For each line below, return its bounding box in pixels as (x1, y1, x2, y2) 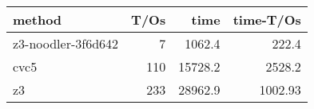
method (13, 10, 62, 29)
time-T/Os (233, 10, 301, 29)
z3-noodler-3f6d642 (13, 34, 119, 53)
